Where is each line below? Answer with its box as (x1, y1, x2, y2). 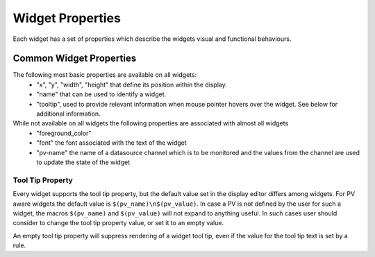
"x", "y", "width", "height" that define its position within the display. (36, 80, 227, 89)
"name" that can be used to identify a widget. (36, 90, 167, 98)
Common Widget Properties (12, 53, 137, 64)
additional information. (36, 109, 101, 118)
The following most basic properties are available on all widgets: (12, 71, 197, 79)
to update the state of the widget (36, 158, 131, 166)
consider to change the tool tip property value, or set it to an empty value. (12, 219, 224, 227)
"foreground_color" (36, 129, 92, 137)
